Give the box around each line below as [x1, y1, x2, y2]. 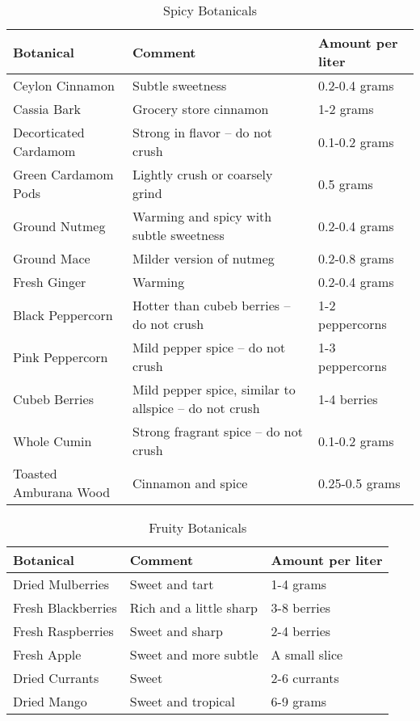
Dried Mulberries [13, 575, 110, 593]
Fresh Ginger [13, 272, 86, 291]
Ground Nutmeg [13, 216, 106, 235]
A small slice [271, 645, 343, 664]
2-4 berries [271, 622, 331, 640]
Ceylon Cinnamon [13, 76, 115, 95]
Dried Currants [13, 668, 99, 687]
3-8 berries [271, 598, 331, 617]
